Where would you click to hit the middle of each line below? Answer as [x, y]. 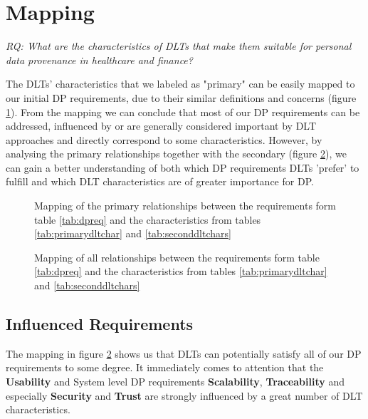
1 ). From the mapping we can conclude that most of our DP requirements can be [183, 112]
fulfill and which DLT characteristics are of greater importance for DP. [160, 181]
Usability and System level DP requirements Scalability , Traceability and [175, 382]
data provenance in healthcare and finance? [99, 60]
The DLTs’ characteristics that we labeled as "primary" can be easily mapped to [180, 84]
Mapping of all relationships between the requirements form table [177, 257]
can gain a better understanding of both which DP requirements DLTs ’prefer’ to [183, 167]
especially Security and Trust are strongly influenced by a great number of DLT [184, 395]
